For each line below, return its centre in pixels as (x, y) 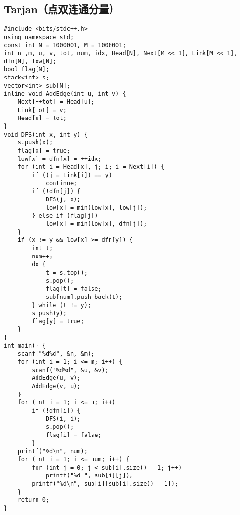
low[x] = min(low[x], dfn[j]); (96, 224)
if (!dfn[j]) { (56, 191)
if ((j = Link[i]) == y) (72, 175)
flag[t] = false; (74, 289)
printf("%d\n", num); (53, 451)
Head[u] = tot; (42, 118)
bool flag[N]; (27, 69)
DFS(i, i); (63, 419)
